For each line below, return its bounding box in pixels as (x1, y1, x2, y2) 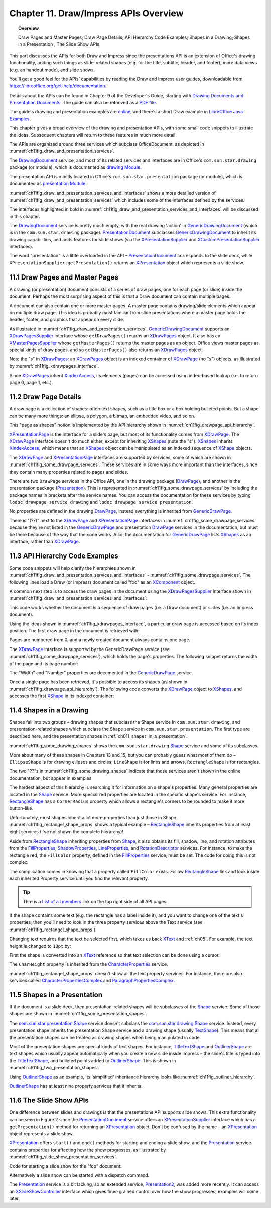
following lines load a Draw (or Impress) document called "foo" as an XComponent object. (9, 579, 195, 585)
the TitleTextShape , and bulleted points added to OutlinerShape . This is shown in (9, 1057, 176, 1063)
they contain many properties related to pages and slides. (9, 469, 128, 475)
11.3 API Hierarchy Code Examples (9, 551, 118, 560)
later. (9, 1195, 20, 1201)
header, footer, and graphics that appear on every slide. (9, 317, 125, 323)
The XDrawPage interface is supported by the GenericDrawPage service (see (9, 646, 170, 652)
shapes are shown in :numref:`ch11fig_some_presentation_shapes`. (9, 1011, 148, 1017)
